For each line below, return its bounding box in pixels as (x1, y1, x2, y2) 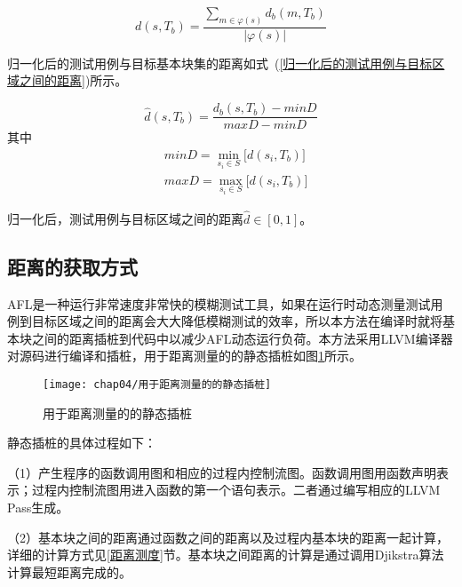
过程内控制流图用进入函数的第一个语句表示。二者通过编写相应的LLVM (31, 480, 441, 499)
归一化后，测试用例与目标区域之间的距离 (7, 209, 243, 227)
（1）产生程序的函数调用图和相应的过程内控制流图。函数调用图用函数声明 (7, 463, 436, 481)
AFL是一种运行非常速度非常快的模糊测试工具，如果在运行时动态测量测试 (7, 294, 431, 313)
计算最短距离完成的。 (7, 562, 131, 581)
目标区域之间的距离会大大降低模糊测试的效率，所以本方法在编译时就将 (31, 312, 442, 330)
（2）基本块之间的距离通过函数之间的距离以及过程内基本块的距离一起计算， (7, 528, 449, 546)
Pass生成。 (7, 497, 69, 516)
